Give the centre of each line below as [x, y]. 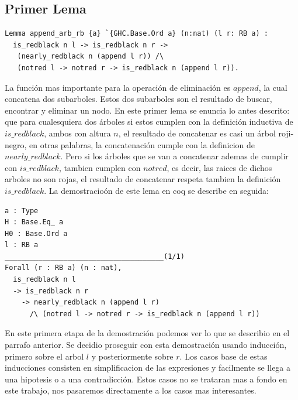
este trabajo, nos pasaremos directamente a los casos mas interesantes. [131, 390]
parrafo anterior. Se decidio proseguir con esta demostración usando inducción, [146, 345]
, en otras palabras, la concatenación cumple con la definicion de [140, 144]
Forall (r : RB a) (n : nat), [63, 268]
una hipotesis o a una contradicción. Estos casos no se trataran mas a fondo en [146, 379]
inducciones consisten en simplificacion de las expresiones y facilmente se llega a [148, 367]
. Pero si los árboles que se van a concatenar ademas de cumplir [174, 156]
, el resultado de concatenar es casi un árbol [197, 133]
